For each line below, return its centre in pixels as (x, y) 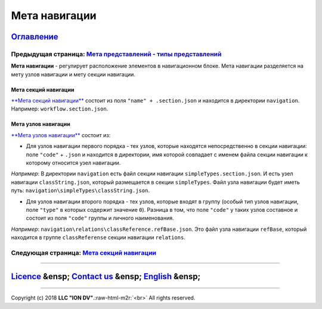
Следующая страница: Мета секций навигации (83, 252)
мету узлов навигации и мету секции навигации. (73, 74)
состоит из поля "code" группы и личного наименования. (100, 218)
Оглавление (35, 37)
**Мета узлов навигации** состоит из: (61, 135)
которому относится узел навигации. (73, 163)
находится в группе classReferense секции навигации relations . (98, 237)
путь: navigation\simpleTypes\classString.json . (80, 190)
